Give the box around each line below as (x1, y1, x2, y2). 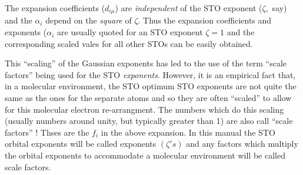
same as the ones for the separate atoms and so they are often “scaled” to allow (5, 92, 292, 104)
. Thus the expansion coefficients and (138, 14, 272, 26)
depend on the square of (45, 14, 132, 26)
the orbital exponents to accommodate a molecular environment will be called (5, 149, 285, 161)
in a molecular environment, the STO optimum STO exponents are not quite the (5, 80, 297, 92)
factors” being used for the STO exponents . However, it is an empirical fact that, (5, 68, 296, 80)
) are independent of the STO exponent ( (115, 2, 262, 14)
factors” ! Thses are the (5, 126, 89, 138)
